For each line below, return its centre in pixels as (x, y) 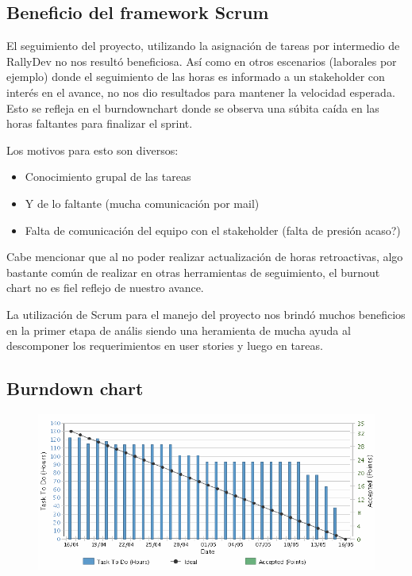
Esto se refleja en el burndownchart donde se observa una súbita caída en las (193, 108)
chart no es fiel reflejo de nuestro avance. (105, 288)
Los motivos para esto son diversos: (92, 150)
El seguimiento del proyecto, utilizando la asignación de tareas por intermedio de (203, 46)
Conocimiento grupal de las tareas (108, 177)
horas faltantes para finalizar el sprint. (100, 123)
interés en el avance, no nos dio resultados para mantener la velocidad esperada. (201, 92)
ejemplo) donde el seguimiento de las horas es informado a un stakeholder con (196, 77)
